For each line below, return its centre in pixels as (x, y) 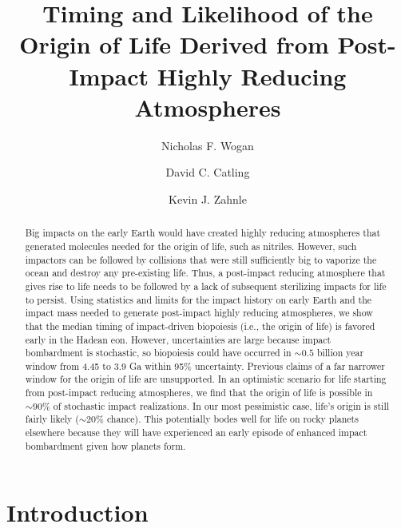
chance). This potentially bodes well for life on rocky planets (232, 419)
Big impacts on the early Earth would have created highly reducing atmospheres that (203, 233)
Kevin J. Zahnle (208, 198)
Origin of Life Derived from (174, 44)
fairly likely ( (52, 419)
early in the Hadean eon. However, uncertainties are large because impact (178, 339)
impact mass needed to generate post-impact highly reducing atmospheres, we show (199, 313)
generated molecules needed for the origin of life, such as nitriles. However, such (191, 246)
